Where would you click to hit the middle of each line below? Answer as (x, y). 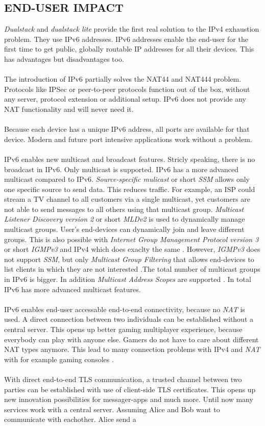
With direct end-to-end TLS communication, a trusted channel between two (123, 379)
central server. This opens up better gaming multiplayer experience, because (123, 329)
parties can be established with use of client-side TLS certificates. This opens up (130, 389)
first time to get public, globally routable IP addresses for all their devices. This (129, 49)
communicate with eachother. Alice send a (70, 419)
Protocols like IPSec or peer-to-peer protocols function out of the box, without (127, 89)
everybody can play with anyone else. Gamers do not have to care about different (131, 339)
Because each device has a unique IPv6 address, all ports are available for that (127, 129)
